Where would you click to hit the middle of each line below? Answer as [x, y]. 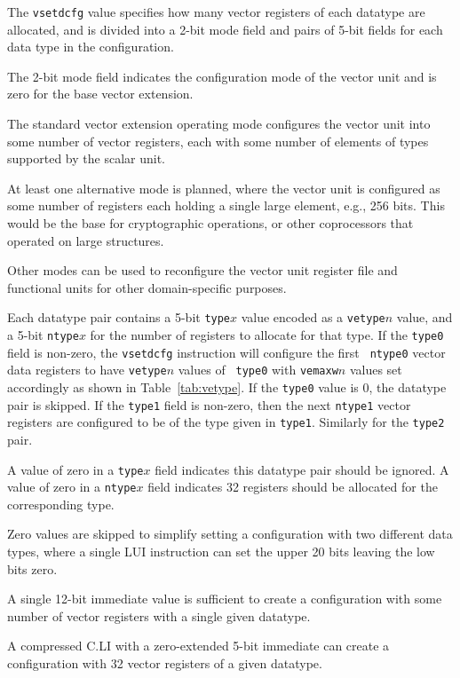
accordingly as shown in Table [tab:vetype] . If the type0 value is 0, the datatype [227, 387]
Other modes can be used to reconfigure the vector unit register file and [202, 270]
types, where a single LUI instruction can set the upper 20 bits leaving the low [221, 552]
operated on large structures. [86, 240]
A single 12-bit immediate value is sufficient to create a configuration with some [225, 599]
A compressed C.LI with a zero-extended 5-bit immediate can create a [198, 646]
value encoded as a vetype [313, 317]
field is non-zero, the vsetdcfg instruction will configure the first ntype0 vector [226, 352]
